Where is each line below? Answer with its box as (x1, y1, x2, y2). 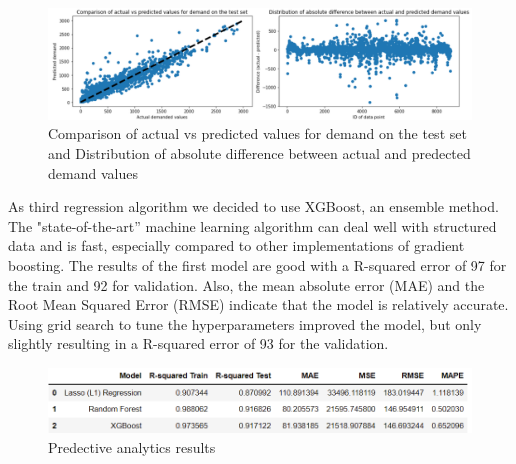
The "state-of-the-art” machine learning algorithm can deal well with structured (8, 215, 497, 236)
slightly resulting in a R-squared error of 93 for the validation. (8, 333, 389, 354)
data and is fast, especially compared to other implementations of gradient (8, 235, 465, 256)
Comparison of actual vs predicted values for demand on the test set (48, 123, 467, 144)
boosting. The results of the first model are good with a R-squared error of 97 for (8, 254, 507, 275)
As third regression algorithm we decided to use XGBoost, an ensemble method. (8, 196, 499, 217)
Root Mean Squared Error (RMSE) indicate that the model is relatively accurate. (8, 294, 509, 315)
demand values (48, 162, 138, 183)
